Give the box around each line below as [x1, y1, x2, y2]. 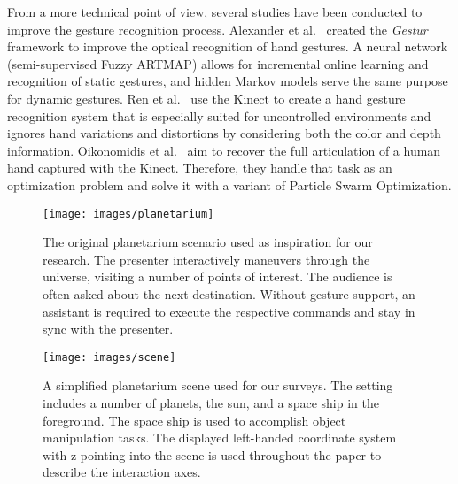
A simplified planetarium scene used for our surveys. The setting [43, 376, 393, 395]
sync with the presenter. [43, 319, 174, 338]
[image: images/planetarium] [43, 207, 214, 220]
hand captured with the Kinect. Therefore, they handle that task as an [7, 158, 392, 177]
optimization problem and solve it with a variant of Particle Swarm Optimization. [7, 175, 452, 194]
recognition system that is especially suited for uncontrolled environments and [7, 106, 431, 125]
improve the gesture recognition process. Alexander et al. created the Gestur [7, 19, 428, 38]
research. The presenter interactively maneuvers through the [43, 250, 370, 268]
